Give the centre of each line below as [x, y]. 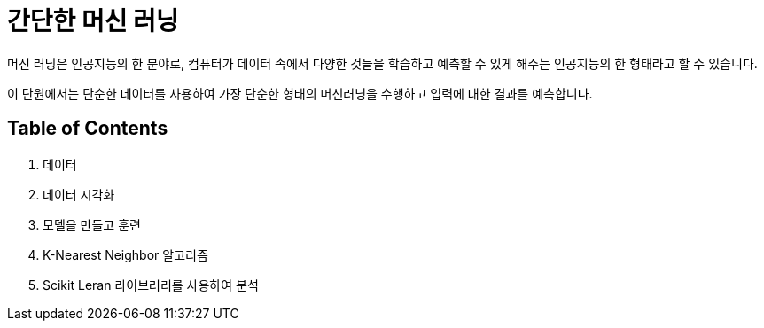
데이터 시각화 [79, 194]
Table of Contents [88, 129]
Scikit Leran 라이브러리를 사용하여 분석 [151, 285]
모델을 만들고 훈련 [92, 224]
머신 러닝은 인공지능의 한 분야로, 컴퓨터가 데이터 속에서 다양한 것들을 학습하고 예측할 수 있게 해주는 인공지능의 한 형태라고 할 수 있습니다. [382, 63]
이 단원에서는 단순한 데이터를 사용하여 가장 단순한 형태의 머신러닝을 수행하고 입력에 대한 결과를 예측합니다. [300, 93]
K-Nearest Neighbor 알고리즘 [125, 254]
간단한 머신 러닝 [93, 21]
